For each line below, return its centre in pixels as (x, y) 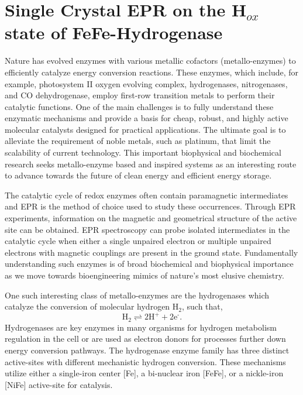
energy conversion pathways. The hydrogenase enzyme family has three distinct (147, 350)
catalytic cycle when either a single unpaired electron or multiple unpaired (138, 241)
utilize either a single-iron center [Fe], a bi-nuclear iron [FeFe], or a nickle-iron (144, 373)
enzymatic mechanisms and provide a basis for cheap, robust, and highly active (147, 118)
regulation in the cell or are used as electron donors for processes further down (145, 339)
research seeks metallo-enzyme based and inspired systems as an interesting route (151, 164)
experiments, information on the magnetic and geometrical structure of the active (151, 218)
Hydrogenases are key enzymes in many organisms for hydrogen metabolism (141, 327)
